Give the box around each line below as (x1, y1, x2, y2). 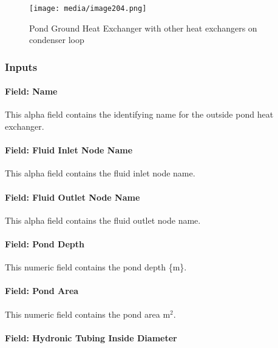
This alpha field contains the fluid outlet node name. (5, 213, 201, 226)
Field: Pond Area (5, 284, 79, 297)
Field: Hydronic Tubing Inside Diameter (5, 331, 177, 344)
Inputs (5, 59, 38, 74)
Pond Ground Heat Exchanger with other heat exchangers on (29, 21, 257, 34)
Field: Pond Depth (5, 238, 84, 250)
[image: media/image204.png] (29, 4, 147, 13)
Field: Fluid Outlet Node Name (5, 190, 140, 203)
